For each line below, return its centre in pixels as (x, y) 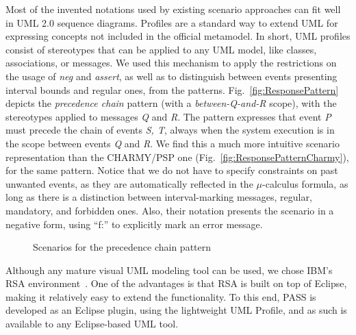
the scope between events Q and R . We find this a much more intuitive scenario (173, 143)
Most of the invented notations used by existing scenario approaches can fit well (173, 9)
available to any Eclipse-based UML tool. (92, 324)
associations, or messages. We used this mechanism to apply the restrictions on (171, 63)
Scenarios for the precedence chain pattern (122, 247)
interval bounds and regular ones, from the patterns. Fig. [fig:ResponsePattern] (172, 89)
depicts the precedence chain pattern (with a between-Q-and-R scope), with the (171, 103)
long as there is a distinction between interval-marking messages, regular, (159, 197)
